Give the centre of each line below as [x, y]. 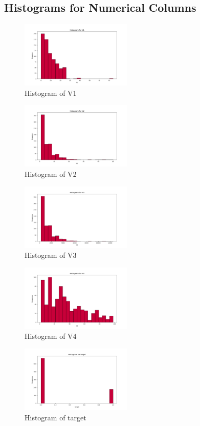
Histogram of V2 [51, 174]
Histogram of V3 [51, 255]
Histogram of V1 [51, 93]
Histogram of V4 [51, 336]
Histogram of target [55, 417]
